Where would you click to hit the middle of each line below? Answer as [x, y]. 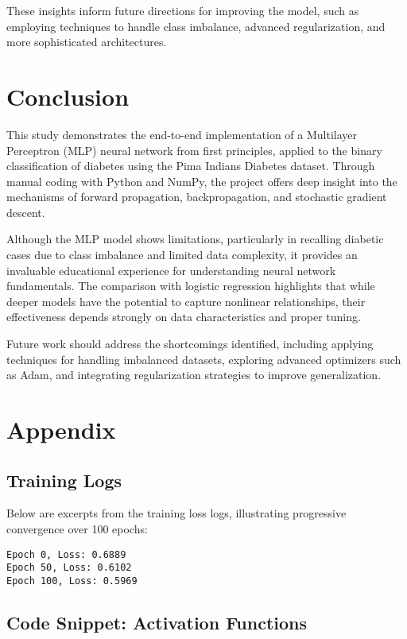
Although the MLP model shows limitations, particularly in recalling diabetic [195, 239]
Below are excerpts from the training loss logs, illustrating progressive [176, 513]
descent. [26, 212]
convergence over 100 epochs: [77, 528]
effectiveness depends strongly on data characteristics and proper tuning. [184, 317]
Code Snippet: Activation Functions [157, 622]
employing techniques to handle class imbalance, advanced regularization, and [196, 26]
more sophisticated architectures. [87, 42]
